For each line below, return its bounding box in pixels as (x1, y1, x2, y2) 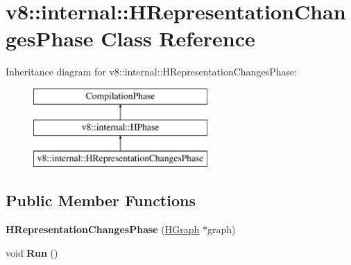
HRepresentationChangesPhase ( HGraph (6, 222, 200, 237)
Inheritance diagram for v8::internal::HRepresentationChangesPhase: (6, 64, 298, 79)
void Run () (6, 245, 58, 259)
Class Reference (101, 24, 255, 53)
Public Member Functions (6, 190, 196, 211)
